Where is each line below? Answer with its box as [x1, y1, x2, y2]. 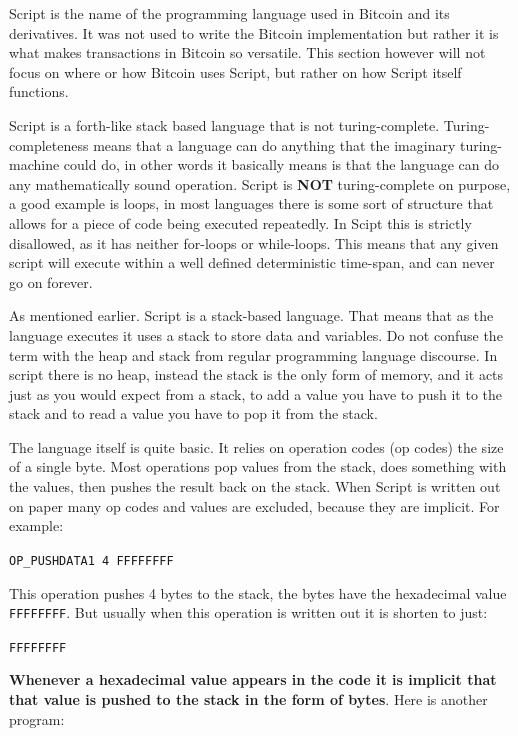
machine [9, 154, 60, 175]
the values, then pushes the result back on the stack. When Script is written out [9, 476, 501, 497]
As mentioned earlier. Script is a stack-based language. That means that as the [9, 305, 494, 326]
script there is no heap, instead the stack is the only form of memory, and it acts [9, 364, 504, 385]
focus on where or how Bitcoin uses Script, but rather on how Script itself [9, 61, 462, 82]
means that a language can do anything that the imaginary [93, 134, 456, 155]
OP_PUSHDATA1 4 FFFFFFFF [9, 553, 174, 568]
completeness [9, 134, 89, 155]
